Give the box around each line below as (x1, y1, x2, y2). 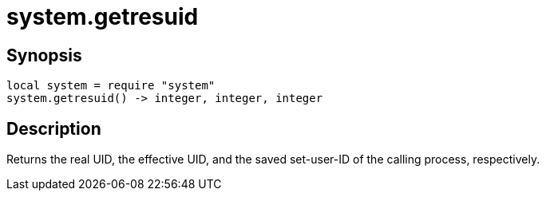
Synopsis (6, 45, 82, 65)
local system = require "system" (6, 79, 216, 93)
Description (6, 118, 101, 139)
